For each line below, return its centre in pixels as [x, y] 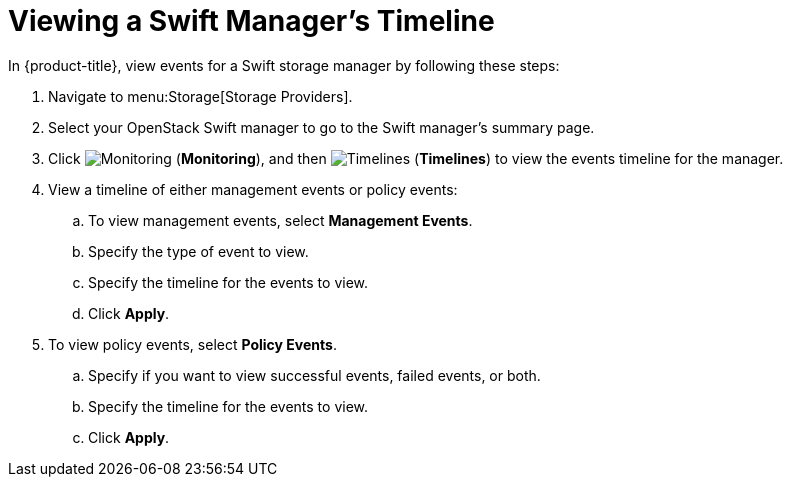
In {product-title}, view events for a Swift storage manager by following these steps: [284, 65]
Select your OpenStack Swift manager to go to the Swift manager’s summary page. [321, 127]
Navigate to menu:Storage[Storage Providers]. [200, 96]
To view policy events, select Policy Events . [192, 344]
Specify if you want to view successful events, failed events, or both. [314, 375]
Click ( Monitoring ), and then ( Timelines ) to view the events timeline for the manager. [416, 158]
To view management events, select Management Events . [280, 220]
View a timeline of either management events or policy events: [253, 189]
